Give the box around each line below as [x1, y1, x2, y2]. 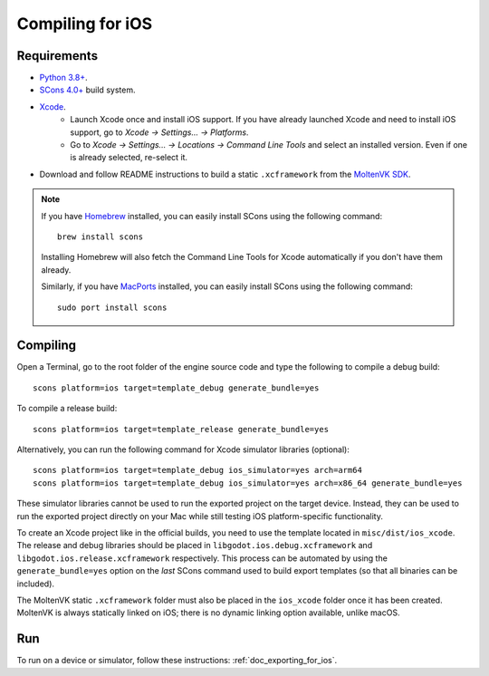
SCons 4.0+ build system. [39, 84, 136, 95]
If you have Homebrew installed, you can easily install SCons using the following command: [41, 210, 383, 221]
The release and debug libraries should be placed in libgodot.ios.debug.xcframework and [16, 540, 373, 551]
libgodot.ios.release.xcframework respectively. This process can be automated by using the [16, 553, 388, 564]
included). [16, 578, 54, 589]
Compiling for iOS [16, 14, 153, 34]
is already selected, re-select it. [70, 152, 188, 163]
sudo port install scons [57, 302, 168, 313]
